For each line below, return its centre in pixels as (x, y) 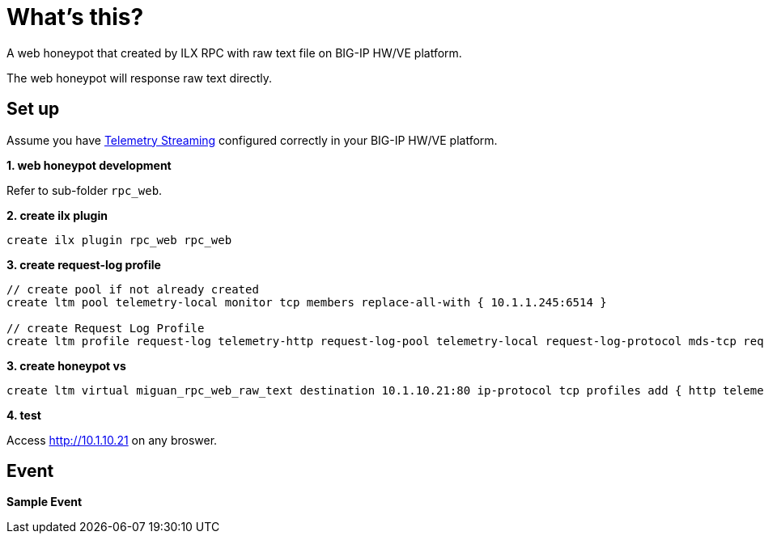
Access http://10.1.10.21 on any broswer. (112, 440)
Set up (33, 109)
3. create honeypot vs (66, 365)
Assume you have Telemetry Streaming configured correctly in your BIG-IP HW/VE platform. (252, 140)
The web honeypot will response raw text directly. (140, 78)
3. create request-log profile (84, 264)
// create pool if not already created (133, 289)
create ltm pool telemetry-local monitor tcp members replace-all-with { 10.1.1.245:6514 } (307, 302)
